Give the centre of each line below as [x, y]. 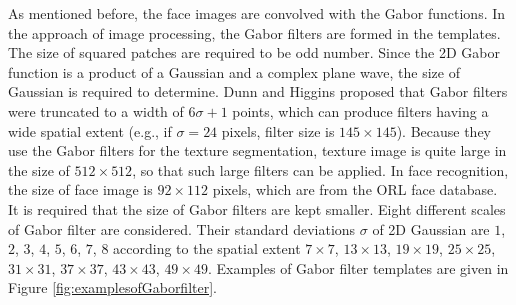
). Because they [444, 130]
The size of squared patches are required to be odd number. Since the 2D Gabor [254, 52]
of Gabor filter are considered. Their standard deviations [182, 228]
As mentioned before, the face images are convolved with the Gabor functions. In [257, 13]
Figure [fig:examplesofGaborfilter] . [112, 287]
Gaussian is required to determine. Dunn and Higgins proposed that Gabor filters [258, 91]
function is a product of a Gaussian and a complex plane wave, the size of [234, 71]
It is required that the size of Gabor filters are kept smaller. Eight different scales [257, 208]
